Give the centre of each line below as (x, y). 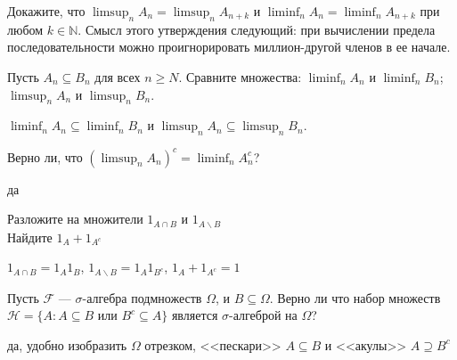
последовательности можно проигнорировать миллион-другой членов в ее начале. (229, 47)
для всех (118, 76)
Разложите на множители (75, 219)
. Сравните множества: (240, 76)
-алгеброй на (263, 315)
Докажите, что (46, 11)
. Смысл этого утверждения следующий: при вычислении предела (257, 29)
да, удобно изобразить (67, 344)
